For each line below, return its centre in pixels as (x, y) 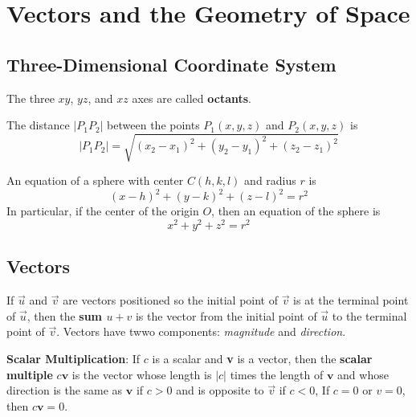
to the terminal (369, 315)
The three (31, 98)
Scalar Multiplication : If (73, 359)
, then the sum (65, 315)
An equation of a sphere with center (95, 180)
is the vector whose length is (142, 374)
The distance (38, 125)
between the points (153, 125)
